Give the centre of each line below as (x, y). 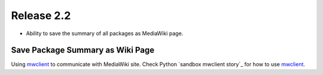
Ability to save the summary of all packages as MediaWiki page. (105, 33)
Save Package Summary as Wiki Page (83, 50)
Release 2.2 (41, 15)
